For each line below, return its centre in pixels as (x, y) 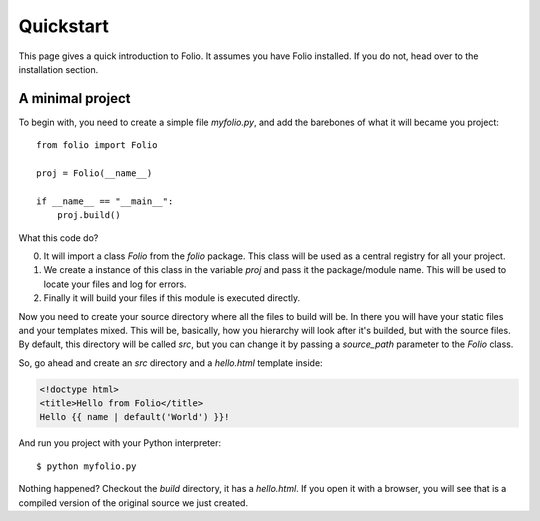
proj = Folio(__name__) (94, 173)
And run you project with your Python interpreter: (120, 443)
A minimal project (74, 98)
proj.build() (88, 215)
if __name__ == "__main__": (105, 201)
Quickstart (64, 26)
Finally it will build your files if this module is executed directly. (172, 298)
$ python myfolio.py (86, 466)
